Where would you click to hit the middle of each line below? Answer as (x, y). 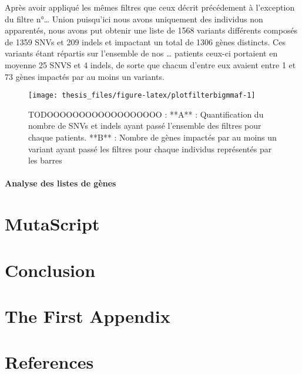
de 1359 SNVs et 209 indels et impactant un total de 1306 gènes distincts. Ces (145, 41)
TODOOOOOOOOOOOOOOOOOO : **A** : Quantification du (146, 114)
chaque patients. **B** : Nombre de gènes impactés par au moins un (152, 137)
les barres (45, 160)
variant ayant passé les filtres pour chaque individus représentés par (150, 148)
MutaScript (52, 224)
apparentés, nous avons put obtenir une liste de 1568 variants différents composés (151, 30)
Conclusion (50, 270)
